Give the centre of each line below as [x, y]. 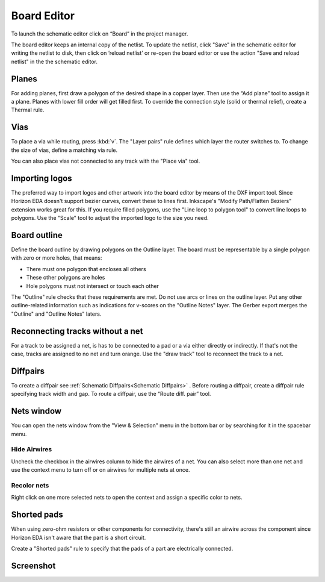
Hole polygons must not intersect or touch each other [93, 286]
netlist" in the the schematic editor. [54, 61]
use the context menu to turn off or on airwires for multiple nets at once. [101, 470]
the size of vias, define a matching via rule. [64, 150]
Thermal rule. [28, 110]
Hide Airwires [32, 449]
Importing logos [42, 178]
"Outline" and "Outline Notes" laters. [56, 314]
